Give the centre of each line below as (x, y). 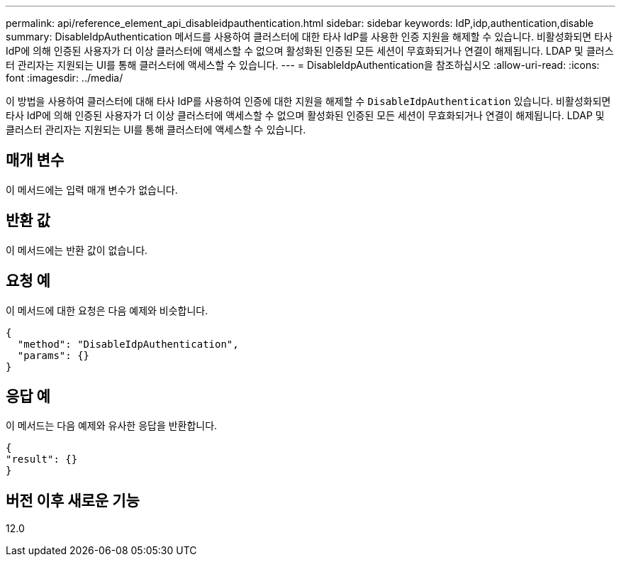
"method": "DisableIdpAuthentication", (128, 344)
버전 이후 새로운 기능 (73, 500)
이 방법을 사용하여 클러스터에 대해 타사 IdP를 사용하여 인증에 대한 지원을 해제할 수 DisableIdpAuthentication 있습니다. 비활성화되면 (308, 101)
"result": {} (42, 459)
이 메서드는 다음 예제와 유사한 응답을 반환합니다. (112, 426)
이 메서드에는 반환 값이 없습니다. (77, 250)
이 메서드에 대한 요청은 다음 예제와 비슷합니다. (107, 310)
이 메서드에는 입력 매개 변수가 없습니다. (92, 189)
